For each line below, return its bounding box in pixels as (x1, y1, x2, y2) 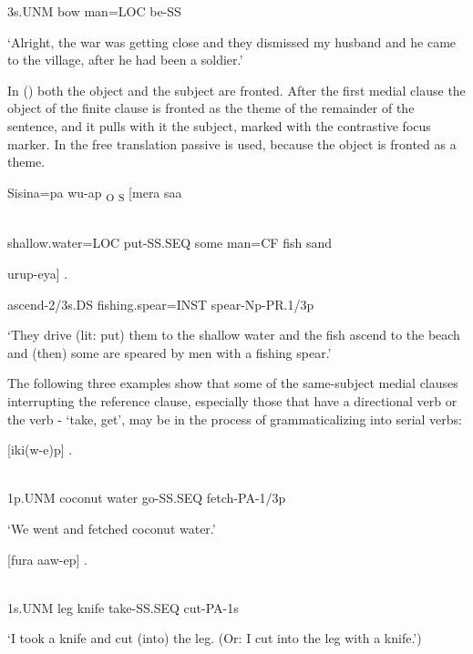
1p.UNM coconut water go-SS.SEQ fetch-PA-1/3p (7, 488, 286, 507)
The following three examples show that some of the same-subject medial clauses (7, 373, 458, 393)
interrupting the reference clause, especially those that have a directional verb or (7, 392, 458, 411)
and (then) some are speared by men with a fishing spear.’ (7, 342, 332, 362)
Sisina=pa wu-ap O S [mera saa (7, 182, 182, 204)
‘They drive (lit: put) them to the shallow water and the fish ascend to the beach (7, 325, 460, 344)
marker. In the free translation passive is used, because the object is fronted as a (7, 134, 457, 153)
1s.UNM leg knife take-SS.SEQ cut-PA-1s (7, 598, 239, 617)
